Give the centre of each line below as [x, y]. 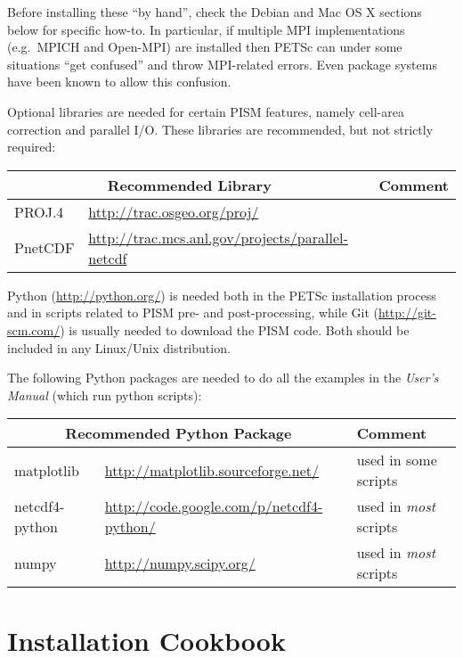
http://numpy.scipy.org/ [180, 563]
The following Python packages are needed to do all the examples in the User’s [223, 378]
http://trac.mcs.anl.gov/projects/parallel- [218, 237]
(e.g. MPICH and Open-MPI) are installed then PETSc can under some [205, 47]
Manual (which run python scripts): [105, 395]
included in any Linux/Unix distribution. [119, 347]
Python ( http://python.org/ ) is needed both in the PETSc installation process [222, 295]
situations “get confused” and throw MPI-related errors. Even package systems [222, 64]
